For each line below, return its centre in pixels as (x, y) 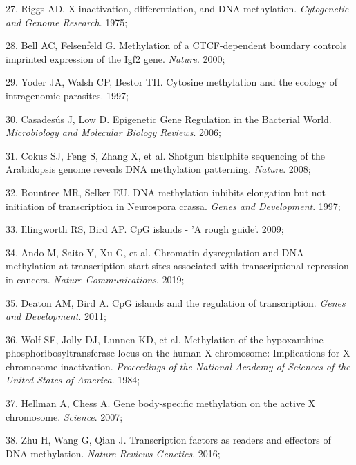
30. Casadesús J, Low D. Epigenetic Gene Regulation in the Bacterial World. (169, 118)
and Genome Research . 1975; (67, 22)
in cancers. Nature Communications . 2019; (95, 279)
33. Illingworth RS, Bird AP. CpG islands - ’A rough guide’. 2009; (145, 229)
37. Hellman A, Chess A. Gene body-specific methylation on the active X (161, 403)
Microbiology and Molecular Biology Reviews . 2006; (113, 132)
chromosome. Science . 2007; (64, 416)
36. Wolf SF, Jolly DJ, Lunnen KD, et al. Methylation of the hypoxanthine (165, 339)
